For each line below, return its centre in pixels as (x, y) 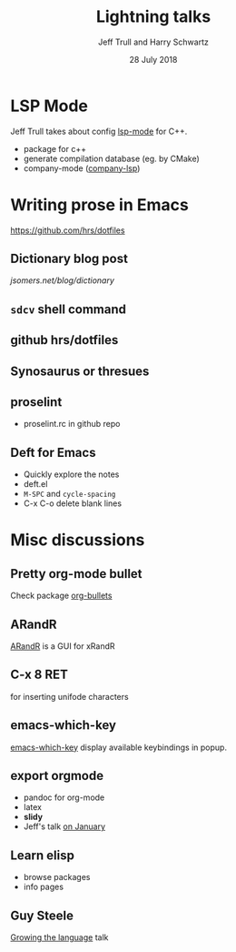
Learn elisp (43, 855)
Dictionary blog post (69, 259)
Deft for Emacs (53, 452)
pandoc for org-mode (64, 797)
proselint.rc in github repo (72, 424)
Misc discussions (78, 540)
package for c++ (55, 148)
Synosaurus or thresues (80, 371)
